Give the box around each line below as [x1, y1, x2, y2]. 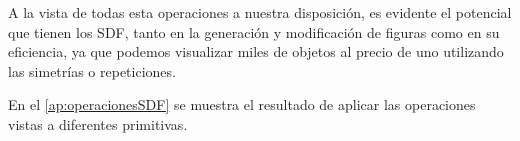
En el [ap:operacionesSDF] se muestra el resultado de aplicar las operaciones [8, 94, 476, 115]
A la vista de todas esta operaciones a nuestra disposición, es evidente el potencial [8, 2, 512, 22]
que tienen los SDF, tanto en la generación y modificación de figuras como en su [8, 21, 500, 42]
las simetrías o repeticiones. [8, 60, 176, 81]
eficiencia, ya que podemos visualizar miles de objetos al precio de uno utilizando [8, 41, 504, 62]
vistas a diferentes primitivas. [8, 113, 188, 134]
